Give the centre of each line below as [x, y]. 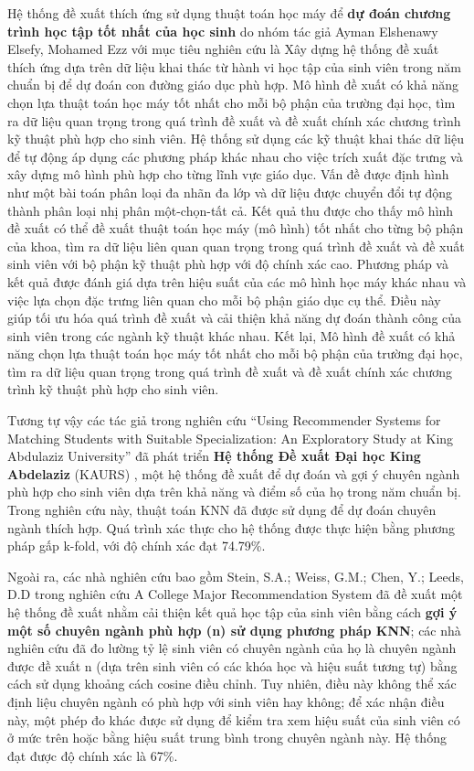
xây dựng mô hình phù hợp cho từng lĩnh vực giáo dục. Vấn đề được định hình [228, 174]
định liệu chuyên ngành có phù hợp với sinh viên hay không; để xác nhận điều [226, 701]
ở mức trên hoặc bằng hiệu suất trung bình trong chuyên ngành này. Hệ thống [227, 738]
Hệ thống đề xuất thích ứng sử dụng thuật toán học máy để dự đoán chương [229, 13]
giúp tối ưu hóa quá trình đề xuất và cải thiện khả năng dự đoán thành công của [235, 318]
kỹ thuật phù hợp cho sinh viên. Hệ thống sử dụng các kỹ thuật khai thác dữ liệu [236, 139]
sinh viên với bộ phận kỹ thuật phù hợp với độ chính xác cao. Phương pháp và [228, 264]
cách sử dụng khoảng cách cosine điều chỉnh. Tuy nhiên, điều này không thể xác [232, 684]
